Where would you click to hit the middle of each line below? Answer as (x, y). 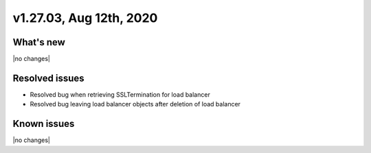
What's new (39, 42)
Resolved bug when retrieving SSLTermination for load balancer (120, 94)
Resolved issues (49, 78)
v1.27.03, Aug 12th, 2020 (85, 18)
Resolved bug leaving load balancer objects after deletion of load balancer (135, 104)
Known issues (44, 124)
